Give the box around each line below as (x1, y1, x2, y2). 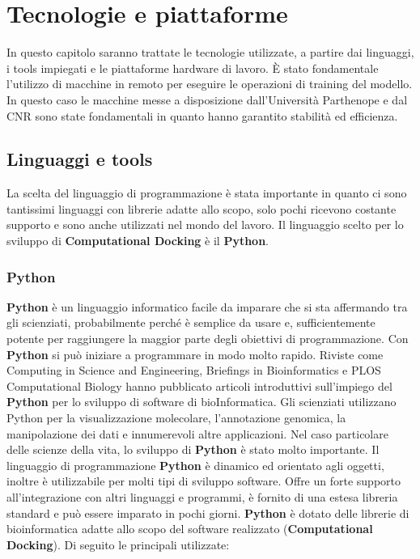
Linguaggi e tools (6, 146, 153, 172)
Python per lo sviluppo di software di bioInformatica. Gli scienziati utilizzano (6, 393, 397, 410)
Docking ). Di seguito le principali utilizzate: (6, 536, 230, 553)
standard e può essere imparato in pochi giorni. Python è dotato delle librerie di (6, 504, 409, 521)
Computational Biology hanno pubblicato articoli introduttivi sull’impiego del (6, 377, 392, 394)
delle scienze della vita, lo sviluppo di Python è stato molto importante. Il (6, 441, 380, 458)
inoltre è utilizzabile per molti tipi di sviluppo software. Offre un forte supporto (6, 472, 401, 489)
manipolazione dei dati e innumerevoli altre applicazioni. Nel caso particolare (6, 425, 388, 442)
